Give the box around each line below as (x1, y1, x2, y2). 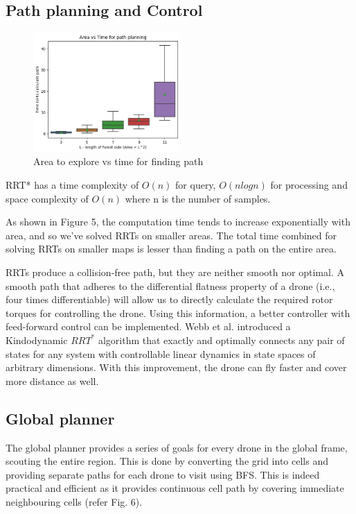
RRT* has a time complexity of (6, 178, 139, 192)
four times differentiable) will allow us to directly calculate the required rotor (6, 292, 333, 307)
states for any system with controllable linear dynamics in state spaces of (6, 346, 316, 361)
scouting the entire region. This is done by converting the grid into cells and (6, 454, 328, 468)
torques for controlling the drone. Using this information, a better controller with (6, 305, 350, 320)
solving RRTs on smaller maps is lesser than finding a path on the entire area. (6, 241, 337, 256)
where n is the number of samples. (125, 191, 271, 205)
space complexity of (6, 191, 89, 205)
